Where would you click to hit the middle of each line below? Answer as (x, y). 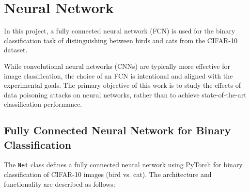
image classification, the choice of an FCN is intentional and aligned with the (118, 75)
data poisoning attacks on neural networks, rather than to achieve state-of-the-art (125, 94)
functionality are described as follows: (60, 184)
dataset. (16, 50)
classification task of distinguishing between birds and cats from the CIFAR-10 (121, 40)
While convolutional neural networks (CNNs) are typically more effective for (117, 66)
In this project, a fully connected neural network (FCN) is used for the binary (120, 31)
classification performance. (43, 104)
